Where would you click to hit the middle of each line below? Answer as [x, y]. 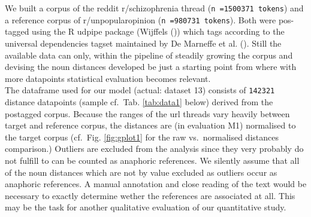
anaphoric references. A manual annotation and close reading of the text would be [156, 184]
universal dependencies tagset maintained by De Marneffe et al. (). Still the [143, 43]
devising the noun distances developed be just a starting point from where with [151, 67]
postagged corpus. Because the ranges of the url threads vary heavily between [147, 113]
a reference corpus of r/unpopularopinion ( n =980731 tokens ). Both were [141, 19]
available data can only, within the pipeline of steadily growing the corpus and [149, 55]
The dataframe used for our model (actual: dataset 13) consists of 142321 [140, 90]
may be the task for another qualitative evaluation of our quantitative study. [146, 207]
